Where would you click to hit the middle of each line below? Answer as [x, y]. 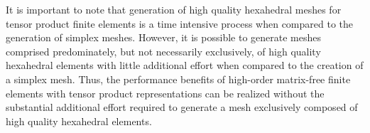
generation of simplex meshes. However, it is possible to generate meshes [163, 37]
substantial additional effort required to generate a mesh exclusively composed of [182, 107]
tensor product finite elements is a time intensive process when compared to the [180, 23]
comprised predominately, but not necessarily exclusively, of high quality [163, 51]
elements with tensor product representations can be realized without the [165, 93]
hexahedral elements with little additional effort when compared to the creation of [185, 65]
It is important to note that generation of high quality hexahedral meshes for [174, 9]
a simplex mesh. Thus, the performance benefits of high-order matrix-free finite [178, 79]
